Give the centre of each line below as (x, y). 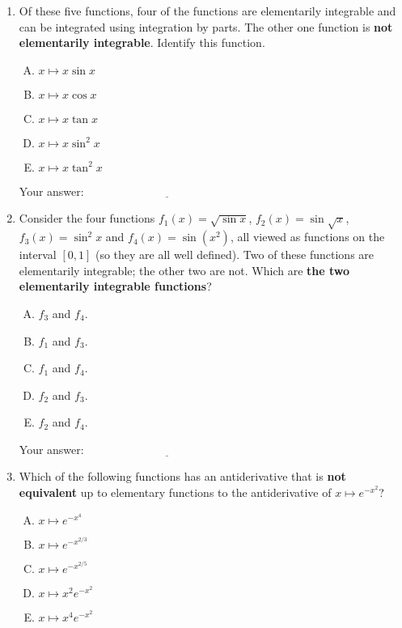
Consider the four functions (87, 218)
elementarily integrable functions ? (115, 286)
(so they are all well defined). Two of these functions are (235, 255)
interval (38, 255)
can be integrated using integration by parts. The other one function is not (206, 26)
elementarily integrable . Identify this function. (142, 42)
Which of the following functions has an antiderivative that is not (182, 476)
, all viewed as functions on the (307, 237)
